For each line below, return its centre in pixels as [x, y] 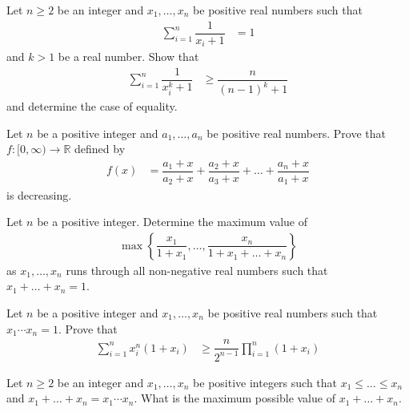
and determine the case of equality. [92, 106]
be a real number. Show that [128, 57]
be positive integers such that [265, 382]
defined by [100, 149]
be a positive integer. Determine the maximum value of [172, 222]
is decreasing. [39, 194]
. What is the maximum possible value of [235, 398]
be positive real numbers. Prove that [296, 133]
